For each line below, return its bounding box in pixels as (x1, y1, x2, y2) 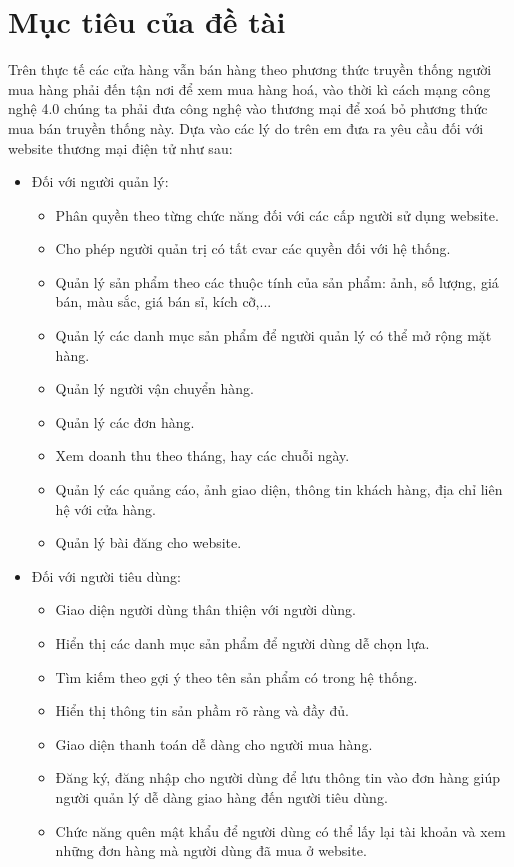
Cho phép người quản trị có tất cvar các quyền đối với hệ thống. (55, 238, 451, 259)
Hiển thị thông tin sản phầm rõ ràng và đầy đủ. (55, 700, 350, 721)
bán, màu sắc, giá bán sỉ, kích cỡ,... (55, 291, 272, 312)
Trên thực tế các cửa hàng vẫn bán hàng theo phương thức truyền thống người (8, 59, 492, 80)
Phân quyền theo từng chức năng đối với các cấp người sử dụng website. (55, 204, 499, 225)
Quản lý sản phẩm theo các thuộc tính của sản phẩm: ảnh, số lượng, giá (55, 271, 499, 292)
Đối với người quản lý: (31, 171, 169, 192)
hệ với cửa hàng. (55, 498, 156, 519)
